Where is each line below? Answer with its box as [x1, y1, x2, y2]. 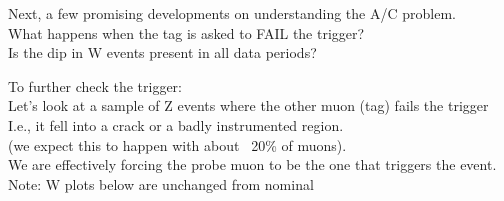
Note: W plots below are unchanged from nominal [8, 173, 314, 194]
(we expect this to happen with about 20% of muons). [8, 134, 347, 155]
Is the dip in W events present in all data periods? [8, 42, 317, 63]
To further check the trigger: [8, 75, 182, 96]
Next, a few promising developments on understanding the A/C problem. [8, 3, 456, 23]
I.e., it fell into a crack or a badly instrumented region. [8, 114, 344, 135]
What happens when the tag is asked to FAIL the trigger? [8, 22, 365, 43]
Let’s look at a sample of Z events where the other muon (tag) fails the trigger [8, 95, 489, 116]
